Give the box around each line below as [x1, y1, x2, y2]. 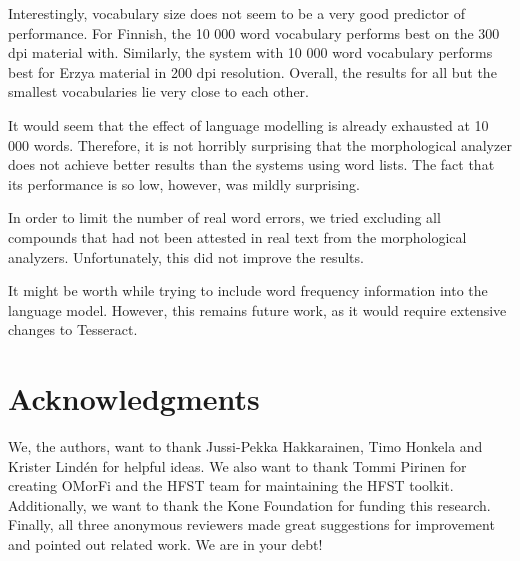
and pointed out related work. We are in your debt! [8, 534, 323, 554]
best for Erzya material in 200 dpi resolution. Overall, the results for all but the [8, 61, 497, 82]
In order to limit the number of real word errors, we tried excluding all [8, 207, 441, 228]
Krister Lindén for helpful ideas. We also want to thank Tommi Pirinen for [8, 455, 467, 476]
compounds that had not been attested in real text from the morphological [8, 226, 467, 247]
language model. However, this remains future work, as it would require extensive [8, 299, 507, 320]
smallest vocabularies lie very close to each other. [8, 81, 309, 102]
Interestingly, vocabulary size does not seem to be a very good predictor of [8, 3, 466, 23]
